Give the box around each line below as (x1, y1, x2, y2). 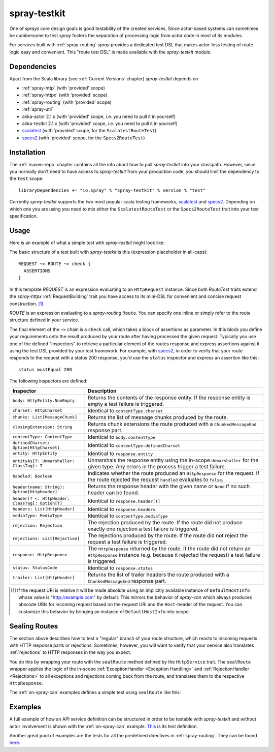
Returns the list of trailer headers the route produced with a (87, 571, 229, 578)
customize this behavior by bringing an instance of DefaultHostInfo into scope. (18, 608, 190, 615)
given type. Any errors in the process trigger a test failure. (87, 463, 226, 470)
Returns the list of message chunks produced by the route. (87, 413, 228, 420)
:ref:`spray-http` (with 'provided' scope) (22, 85, 105, 91)
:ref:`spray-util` (22, 106, 53, 112)
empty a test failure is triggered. (87, 400, 164, 407)
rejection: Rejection (12, 523, 63, 528)
